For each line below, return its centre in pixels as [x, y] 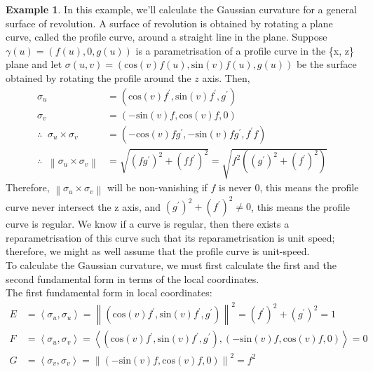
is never [235, 187]
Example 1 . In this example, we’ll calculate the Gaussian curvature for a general [181, 9]
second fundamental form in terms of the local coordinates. [133, 278]
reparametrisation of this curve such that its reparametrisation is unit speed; [170, 237]
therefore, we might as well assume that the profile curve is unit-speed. [158, 251]
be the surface [326, 64]
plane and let [34, 64]
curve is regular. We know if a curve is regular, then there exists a [148, 224]
